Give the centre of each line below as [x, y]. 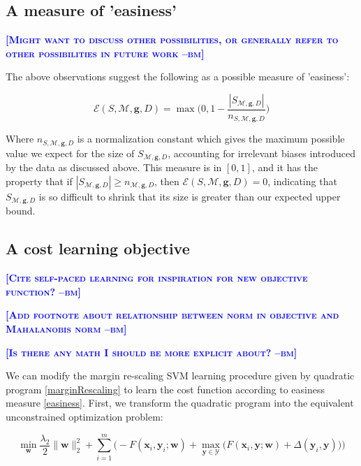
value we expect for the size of [70, 153]
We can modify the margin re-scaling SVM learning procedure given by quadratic [180, 376]
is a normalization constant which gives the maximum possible [211, 139]
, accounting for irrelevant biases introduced [261, 153]
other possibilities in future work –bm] [105, 53]
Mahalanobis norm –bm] [66, 328]
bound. [21, 211]
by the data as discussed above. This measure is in [114, 167]
